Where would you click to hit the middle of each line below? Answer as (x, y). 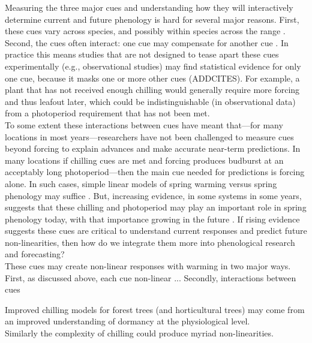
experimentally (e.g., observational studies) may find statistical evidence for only (153, 66)
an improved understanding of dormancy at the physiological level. (127, 321)
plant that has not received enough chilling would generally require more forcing (152, 90)
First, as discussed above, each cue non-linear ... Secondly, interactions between (151, 277)
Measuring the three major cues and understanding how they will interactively (149, 7)
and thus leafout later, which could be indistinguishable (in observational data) (150, 101)
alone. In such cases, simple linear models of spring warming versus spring (141, 183)
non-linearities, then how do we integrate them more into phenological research (150, 242)
